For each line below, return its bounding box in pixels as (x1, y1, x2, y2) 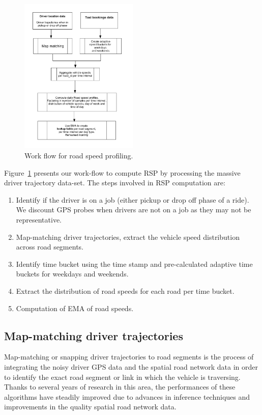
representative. (16, 214, 62, 225)
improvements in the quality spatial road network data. (4, 401, 177, 412)
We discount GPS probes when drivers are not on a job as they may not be (16, 204, 251, 215)
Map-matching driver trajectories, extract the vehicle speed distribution (16, 231, 240, 242)
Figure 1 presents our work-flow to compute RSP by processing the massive (4, 167, 241, 178)
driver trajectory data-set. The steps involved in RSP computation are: (4, 177, 225, 188)
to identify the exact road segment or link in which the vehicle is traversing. (4, 371, 241, 382)
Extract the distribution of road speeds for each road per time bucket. (16, 285, 235, 296)
